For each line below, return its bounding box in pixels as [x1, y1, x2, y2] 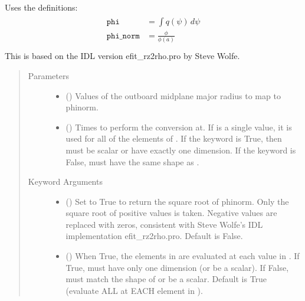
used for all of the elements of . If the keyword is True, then [65, 132, 282, 145]
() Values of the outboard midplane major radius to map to [65, 89, 281, 102]
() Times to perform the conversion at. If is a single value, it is [65, 120, 292, 133]
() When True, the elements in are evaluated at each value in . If [65, 250, 300, 262]
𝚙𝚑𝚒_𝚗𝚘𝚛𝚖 [106, 31, 140, 40]
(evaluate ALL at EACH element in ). [65, 284, 203, 296]
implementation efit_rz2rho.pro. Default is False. [65, 230, 243, 242]
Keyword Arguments [28, 175, 103, 188]
